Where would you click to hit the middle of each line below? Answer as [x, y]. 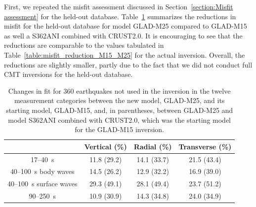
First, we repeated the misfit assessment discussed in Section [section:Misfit [119, 6]
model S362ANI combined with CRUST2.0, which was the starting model [120, 120]
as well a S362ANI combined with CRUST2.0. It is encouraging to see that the [123, 35]
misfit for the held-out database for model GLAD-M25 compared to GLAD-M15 [126, 26]
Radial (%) [153, 146]
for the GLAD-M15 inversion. [120, 129]
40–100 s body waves [42, 171]
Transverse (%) [205, 146]
